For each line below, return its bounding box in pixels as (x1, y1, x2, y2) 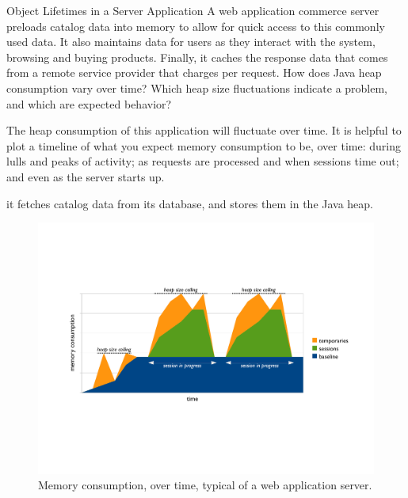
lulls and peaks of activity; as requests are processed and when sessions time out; (6, 153, 399, 169)
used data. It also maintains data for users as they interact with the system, (6, 33, 376, 50)
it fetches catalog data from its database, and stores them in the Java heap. (6, 195, 374, 211)
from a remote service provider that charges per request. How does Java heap (6, 64, 382, 81)
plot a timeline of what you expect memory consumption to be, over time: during (6, 137, 401, 154)
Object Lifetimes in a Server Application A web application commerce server (6, 2, 379, 18)
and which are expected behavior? (6, 95, 172, 112)
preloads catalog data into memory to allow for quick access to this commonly (6, 17, 385, 34)
